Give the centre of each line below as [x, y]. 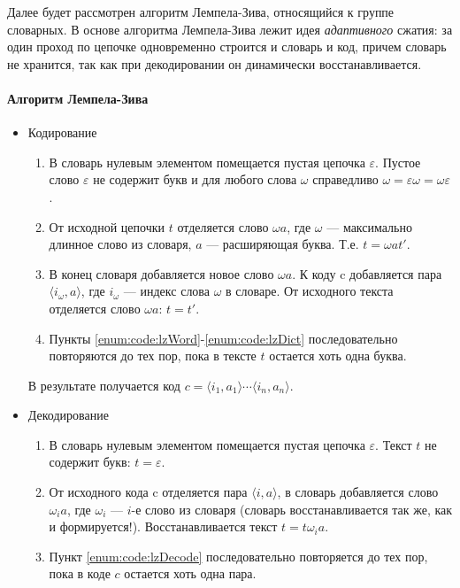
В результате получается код [104, 385]
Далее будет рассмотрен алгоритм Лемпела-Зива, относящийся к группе [201, 12]
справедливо [345, 179]
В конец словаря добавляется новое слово [161, 273]
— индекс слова [167, 291]
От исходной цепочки [107, 226]
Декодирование [68, 415]
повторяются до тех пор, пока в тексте [153, 356]
